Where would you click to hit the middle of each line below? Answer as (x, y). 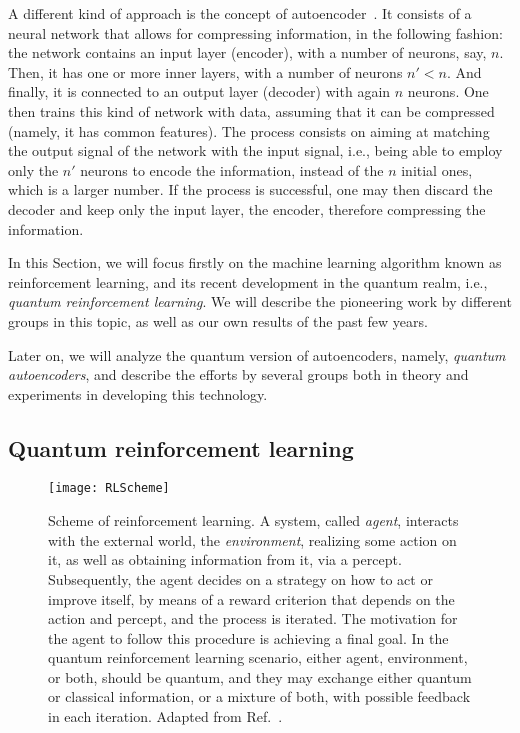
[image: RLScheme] (109, 488)
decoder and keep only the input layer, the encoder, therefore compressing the (247, 208)
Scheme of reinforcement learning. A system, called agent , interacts (253, 520)
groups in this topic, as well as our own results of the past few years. (218, 320)
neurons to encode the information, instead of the (232, 169)
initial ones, (437, 169)
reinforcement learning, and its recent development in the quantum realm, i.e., (248, 281)
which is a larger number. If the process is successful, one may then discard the (250, 189)
